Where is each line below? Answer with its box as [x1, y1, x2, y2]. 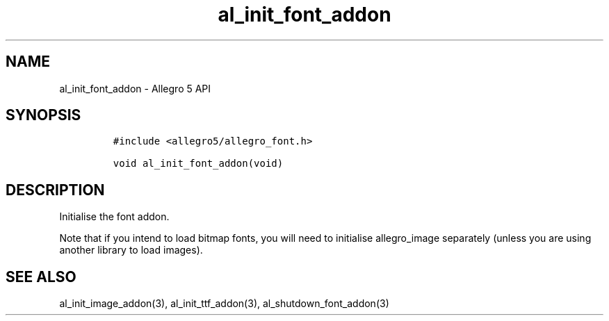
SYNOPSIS [6, 106, 81, 124]
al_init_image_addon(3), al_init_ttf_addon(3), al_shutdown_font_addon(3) [59, 297, 389, 310]
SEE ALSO [6, 267, 76, 286]
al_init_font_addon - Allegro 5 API [59, 82, 211, 94]
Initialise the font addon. [59, 211, 170, 223]
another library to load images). [59, 244, 203, 256]
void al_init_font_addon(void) [113, 158, 284, 170]
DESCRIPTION [6, 181, 105, 199]
